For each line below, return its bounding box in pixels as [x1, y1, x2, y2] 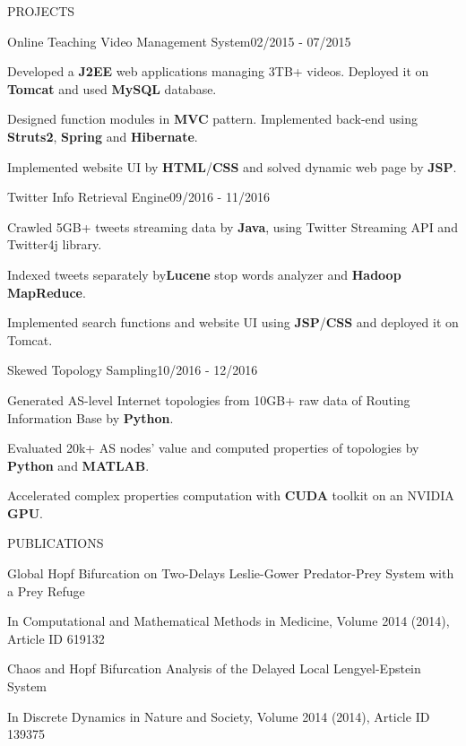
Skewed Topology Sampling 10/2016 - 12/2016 [7, 360, 258, 379]
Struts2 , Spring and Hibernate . [7, 126, 198, 145]
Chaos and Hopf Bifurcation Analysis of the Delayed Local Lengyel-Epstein [7, 659, 421, 678]
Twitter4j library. [7, 235, 102, 254]
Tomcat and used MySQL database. [7, 79, 217, 98]
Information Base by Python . [7, 408, 174, 427]
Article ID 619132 [7, 629, 105, 647]
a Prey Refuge [7, 581, 85, 600]
